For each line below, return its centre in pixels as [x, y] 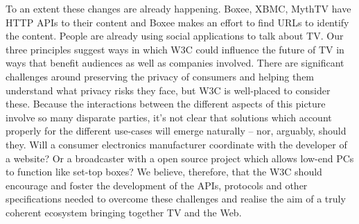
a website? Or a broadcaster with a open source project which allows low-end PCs [180, 158]
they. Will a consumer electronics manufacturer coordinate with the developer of [176, 144]
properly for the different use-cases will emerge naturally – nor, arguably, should [176, 131]
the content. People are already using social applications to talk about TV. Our [175, 36]
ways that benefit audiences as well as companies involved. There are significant [175, 63]
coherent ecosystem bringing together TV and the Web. [124, 212]
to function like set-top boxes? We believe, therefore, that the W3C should [164, 172]
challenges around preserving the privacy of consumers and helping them [160, 76]
